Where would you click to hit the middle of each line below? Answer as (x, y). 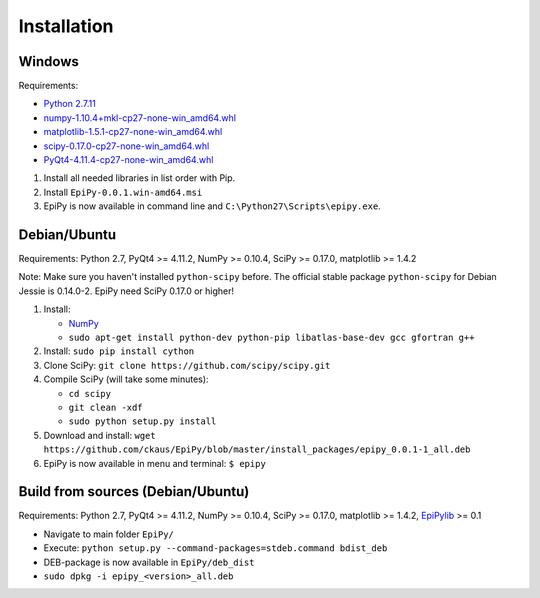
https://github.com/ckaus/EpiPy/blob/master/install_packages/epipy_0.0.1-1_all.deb (257, 449)
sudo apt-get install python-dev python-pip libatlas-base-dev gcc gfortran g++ (271, 338)
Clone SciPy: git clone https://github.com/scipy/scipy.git (187, 365)
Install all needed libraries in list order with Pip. (139, 178)
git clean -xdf (106, 407)
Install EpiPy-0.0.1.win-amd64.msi (123, 192)
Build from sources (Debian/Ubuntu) (134, 491)
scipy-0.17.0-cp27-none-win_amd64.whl (126, 146)
